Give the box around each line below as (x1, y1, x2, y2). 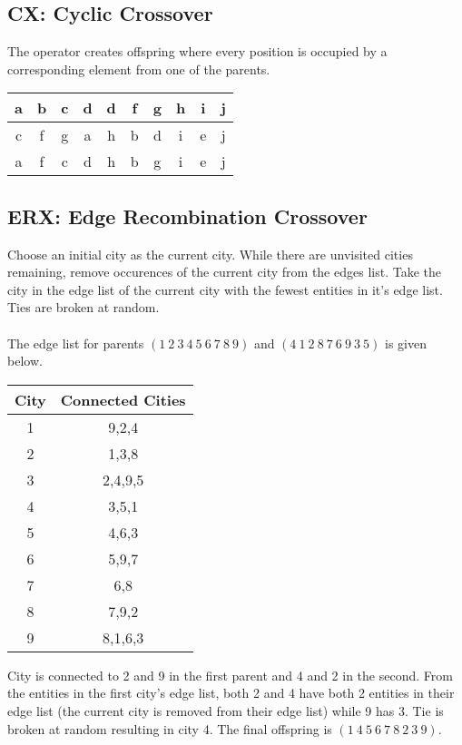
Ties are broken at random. (7, 298, 160, 317)
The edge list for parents (7, 333, 144, 352)
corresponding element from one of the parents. (7, 59, 270, 78)
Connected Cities (60, 388, 186, 410)
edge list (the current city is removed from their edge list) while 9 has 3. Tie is (7, 701, 444, 720)
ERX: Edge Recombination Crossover (7, 201, 368, 230)
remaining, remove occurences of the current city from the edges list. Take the (7, 262, 441, 281)
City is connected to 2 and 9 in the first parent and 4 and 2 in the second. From (7, 665, 453, 684)
